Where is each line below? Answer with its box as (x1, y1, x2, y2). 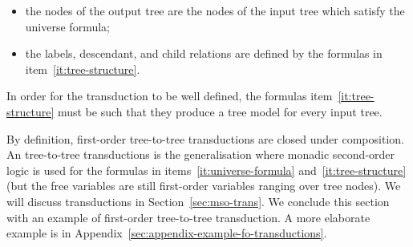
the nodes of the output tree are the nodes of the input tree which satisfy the (25, 2, 405, 18)
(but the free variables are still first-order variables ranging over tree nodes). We (6, 177, 401, 194)
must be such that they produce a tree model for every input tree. (57, 103, 383, 119)
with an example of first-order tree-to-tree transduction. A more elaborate (6, 209, 370, 225)
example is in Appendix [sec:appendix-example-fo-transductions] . (6, 225, 327, 241)
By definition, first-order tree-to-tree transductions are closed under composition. (6, 130, 404, 147)
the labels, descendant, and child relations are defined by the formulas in (25, 45, 383, 62)
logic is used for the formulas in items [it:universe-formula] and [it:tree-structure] (6, 161, 407, 178)
